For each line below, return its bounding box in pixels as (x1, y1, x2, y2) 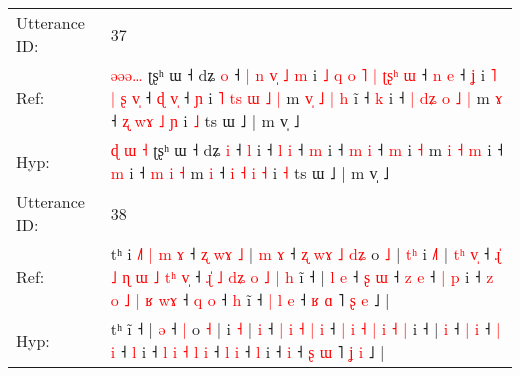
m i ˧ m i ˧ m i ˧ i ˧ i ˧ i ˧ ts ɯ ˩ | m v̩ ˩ (110, 161, 390, 184)
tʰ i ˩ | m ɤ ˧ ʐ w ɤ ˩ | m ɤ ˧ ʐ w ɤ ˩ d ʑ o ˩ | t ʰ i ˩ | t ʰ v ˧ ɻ (110, 242, 501, 265)
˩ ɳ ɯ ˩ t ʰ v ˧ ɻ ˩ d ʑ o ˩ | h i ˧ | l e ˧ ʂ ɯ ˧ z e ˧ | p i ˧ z (110, 265, 494, 288)
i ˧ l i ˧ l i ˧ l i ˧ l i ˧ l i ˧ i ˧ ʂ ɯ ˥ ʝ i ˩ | (110, 340, 385, 363)
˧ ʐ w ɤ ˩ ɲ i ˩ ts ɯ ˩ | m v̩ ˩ (110, 109, 300, 132)
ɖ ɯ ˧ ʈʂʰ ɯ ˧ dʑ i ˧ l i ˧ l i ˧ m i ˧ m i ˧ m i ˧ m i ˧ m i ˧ (110, 138, 504, 161)
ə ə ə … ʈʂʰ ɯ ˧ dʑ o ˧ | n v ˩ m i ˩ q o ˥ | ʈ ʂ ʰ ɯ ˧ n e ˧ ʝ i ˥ (110, 63, 497, 86)
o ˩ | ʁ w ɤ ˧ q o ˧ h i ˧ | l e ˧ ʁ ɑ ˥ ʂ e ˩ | (110, 288, 390, 311)
